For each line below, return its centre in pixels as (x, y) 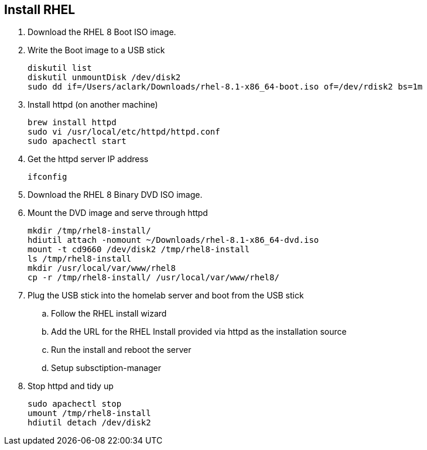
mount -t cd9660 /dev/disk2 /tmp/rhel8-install (139, 250)
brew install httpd (72, 123)
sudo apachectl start (77, 141)
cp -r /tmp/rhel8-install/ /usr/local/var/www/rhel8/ (153, 278)
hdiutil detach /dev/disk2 (89, 423)
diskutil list (60, 68)
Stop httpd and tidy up (71, 386)
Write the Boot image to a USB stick (96, 50)
